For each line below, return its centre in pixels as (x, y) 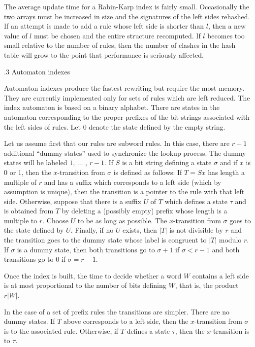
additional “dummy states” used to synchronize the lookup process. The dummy (125, 153)
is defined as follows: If (148, 172)
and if (229, 162)
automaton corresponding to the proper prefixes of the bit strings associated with (127, 117)
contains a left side (221, 275)
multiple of (20, 182)
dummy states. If (30, 321)
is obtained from (29, 211)
